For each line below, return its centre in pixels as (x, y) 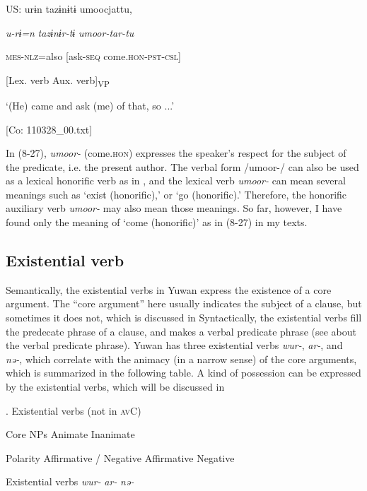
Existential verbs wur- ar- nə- (70, 481)
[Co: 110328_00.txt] (49, 129)
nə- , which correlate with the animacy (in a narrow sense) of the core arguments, (181, 359)
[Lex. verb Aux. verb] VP (58, 81)
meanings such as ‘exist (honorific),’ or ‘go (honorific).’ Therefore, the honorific (176, 194)
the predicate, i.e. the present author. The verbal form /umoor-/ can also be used (182, 166)
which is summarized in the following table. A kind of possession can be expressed (183, 373)
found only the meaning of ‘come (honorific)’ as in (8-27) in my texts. (157, 222)
